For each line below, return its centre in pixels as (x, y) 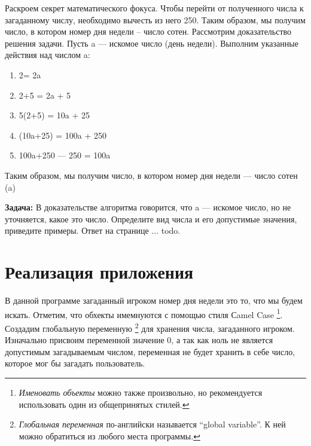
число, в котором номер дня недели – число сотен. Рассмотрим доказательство (148, 31)
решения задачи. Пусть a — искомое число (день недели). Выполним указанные (152, 43)
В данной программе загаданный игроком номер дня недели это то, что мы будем (154, 300)
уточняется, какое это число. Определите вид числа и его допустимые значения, (151, 219)
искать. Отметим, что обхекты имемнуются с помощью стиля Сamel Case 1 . (144, 313)
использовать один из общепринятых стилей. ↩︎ (104, 404)
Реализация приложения (99, 272)
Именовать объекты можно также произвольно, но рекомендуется (141, 392)
